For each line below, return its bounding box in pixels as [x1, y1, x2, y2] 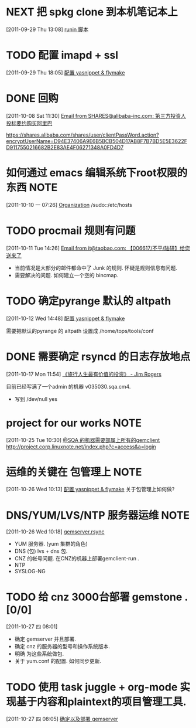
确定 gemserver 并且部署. [14, 635, 76, 642]
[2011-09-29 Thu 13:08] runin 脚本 [6, 26, 89, 33]
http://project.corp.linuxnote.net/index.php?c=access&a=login [6, 443, 156, 450]
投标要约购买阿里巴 [6, 120, 53, 127]
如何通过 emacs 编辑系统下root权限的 [6, 166, 188, 179]
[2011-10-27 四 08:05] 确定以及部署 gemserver [6, 716, 118, 723]
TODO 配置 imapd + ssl [6, 49, 119, 62]
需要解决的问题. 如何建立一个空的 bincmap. [14, 271, 119, 278]
